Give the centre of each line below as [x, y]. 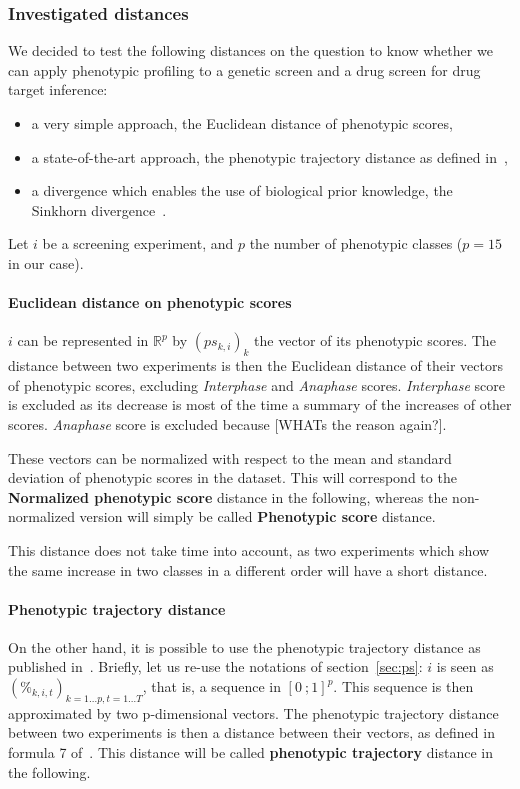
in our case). [46, 262]
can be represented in [83, 340]
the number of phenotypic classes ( [356, 243]
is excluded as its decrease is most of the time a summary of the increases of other [260, 404]
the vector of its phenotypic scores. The [375, 340]
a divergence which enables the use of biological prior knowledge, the [242, 190]
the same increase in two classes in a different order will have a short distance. [248, 569]
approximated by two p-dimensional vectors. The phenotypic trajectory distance [253, 712]
